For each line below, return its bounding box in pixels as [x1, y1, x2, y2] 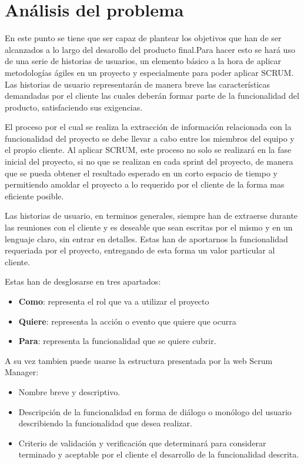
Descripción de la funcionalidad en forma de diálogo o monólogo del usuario [18, 405, 292, 418]
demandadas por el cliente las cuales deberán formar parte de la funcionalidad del [5, 89, 299, 102]
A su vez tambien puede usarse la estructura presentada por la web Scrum [5, 354, 273, 366]
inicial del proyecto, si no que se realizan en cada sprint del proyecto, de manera [5, 155, 293, 168]
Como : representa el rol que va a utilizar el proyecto [18, 295, 209, 307]
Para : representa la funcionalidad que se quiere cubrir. [18, 335, 216, 347]
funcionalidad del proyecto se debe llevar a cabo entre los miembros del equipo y [5, 132, 295, 144]
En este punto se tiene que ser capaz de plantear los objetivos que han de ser [5, 32, 282, 44]
